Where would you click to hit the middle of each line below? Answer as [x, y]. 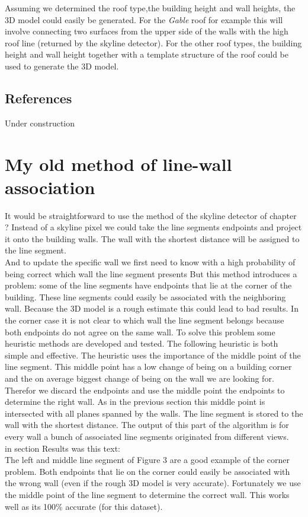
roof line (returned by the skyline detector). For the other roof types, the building [153, 42]
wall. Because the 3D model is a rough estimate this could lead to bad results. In [152, 308]
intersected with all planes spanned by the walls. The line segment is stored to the [154, 413]
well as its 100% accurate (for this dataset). [84, 506]
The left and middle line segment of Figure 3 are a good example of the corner [147, 460]
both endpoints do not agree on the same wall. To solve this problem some [140, 332]
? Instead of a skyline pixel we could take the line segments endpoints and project [153, 227]
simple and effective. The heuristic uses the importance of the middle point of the [153, 355]
